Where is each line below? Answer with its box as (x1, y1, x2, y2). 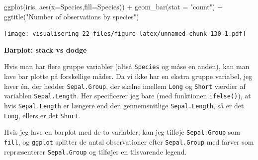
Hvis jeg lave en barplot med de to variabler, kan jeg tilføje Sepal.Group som (4, 127, 240, 137)
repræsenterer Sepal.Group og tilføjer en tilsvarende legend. (4, 146, 187, 157)
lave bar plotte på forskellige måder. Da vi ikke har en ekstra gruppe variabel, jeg (4, 71, 253, 81)
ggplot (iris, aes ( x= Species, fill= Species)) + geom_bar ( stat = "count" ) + (4, 1, 223, 11)
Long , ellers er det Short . (4, 110, 81, 120)
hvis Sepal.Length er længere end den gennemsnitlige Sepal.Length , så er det (4, 100, 244, 110)
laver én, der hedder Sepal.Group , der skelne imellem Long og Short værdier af (4, 80, 246, 91)
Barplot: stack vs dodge (4, 44, 87, 55)
